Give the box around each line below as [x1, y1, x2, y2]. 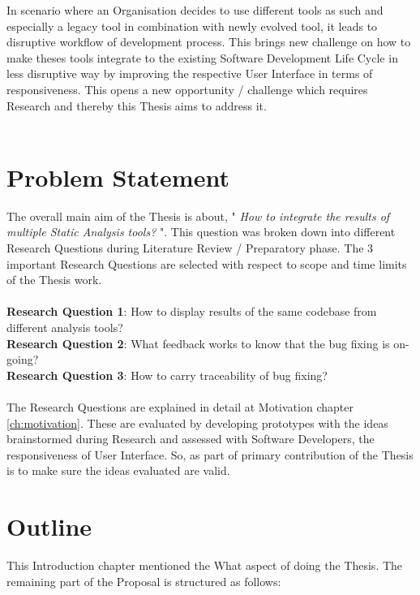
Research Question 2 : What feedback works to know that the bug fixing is [6, 334, 390, 351]
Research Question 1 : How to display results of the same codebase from [6, 303, 377, 320]
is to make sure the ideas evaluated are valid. [6, 462, 230, 479]
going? [6, 351, 39, 368]
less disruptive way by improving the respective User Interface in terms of [6, 65, 373, 82]
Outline [6, 510, 92, 543]
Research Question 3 [6, 366, 124, 383]
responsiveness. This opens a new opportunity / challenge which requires [6, 80, 368, 97]
